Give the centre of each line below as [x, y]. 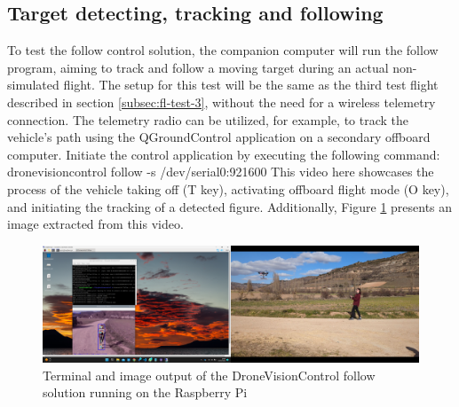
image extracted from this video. [95, 224]
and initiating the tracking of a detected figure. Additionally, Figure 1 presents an [230, 206]
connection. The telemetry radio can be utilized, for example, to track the [208, 119]
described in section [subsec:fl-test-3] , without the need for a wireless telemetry [222, 102]
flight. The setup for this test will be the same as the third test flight [251, 85]
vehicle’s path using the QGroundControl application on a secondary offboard [219, 137]
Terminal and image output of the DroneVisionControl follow [209, 375]
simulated [33, 85]
